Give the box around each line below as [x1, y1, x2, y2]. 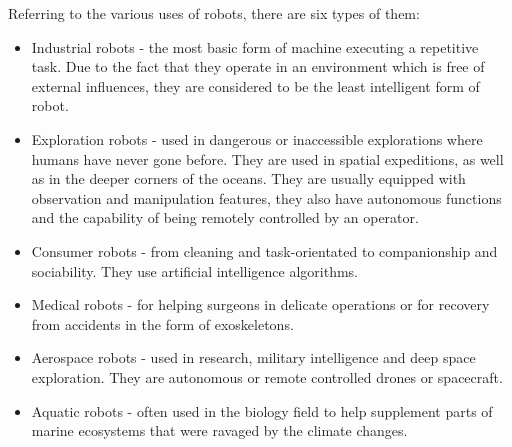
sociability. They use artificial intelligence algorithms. [31, 260, 359, 281]
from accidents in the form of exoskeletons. [31, 313, 294, 334]
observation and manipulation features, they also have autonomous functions [31, 187, 502, 208]
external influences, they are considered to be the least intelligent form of [31, 75, 480, 96]
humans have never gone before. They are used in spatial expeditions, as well [31, 148, 504, 169]
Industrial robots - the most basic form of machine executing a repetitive [31, 36, 479, 57]
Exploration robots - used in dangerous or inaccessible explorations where [31, 128, 483, 149]
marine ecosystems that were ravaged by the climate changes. [31, 420, 408, 441]
